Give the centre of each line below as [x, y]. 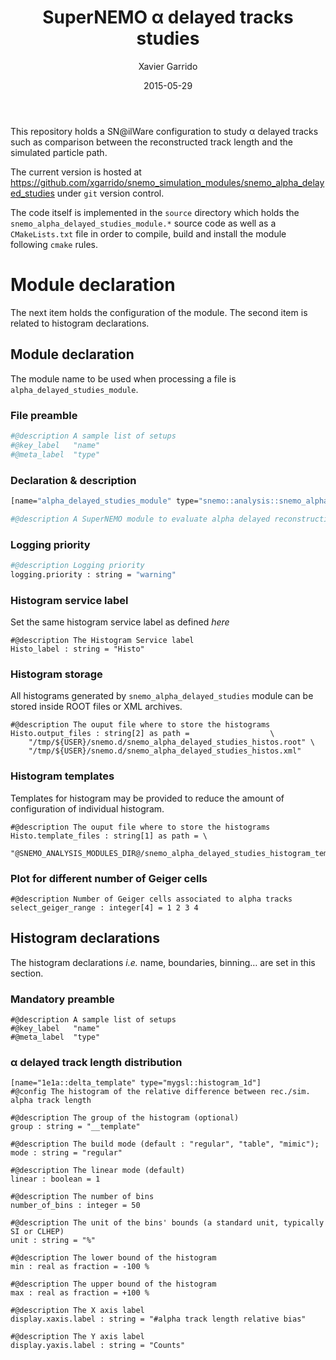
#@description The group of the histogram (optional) [125, 1118]
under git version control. [110, 193]
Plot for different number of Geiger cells [109, 878]
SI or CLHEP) [37, 1232]
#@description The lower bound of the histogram [113, 1258]
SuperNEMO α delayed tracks [168, 17]
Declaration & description [73, 480]
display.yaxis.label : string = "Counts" [98, 1346]
